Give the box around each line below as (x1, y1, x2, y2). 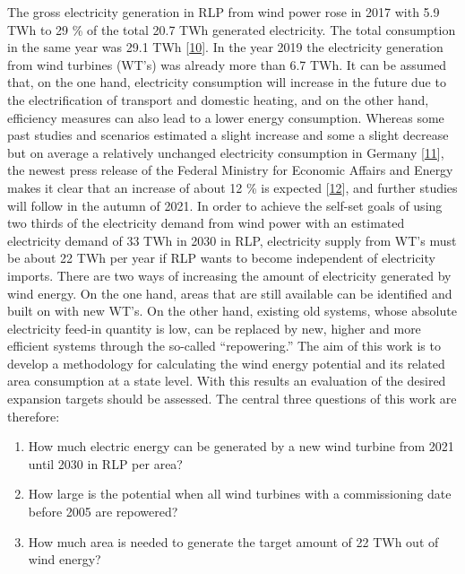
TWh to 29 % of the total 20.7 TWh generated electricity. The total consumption (7, 20, 456, 39)
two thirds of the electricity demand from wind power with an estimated (7, 213, 405, 232)
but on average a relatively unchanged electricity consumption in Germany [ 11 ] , (7, 143, 444, 161)
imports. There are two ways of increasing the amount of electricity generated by (7, 265, 452, 284)
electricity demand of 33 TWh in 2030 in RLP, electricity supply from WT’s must (7, 230, 457, 249)
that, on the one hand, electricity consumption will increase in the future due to (7, 73, 446, 91)
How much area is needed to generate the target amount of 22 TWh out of (28, 532, 439, 551)
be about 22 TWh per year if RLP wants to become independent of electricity (7, 248, 435, 267)
